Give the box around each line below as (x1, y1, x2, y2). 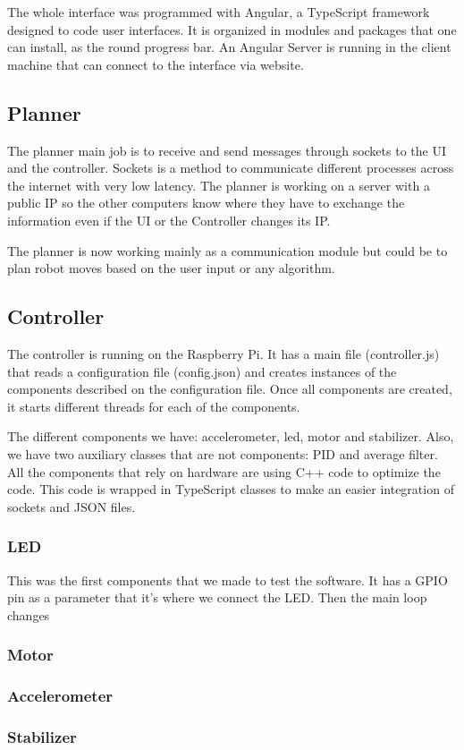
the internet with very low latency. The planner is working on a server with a (7, 175, 430, 194)
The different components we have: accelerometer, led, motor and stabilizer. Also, (7, 427, 454, 446)
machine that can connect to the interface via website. (7, 55, 304, 73)
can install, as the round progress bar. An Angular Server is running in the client (7, 38, 451, 56)
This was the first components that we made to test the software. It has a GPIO (7, 570, 448, 589)
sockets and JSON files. (7, 497, 136, 516)
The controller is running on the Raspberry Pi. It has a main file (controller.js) (7, 344, 440, 362)
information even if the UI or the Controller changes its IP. (7, 210, 331, 229)
